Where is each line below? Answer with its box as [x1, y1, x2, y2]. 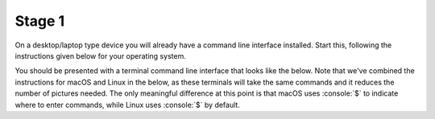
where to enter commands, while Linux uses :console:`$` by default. [14, 100, 241, 109]
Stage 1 [14, 12, 65, 30]
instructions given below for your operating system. [14, 51, 187, 60]
